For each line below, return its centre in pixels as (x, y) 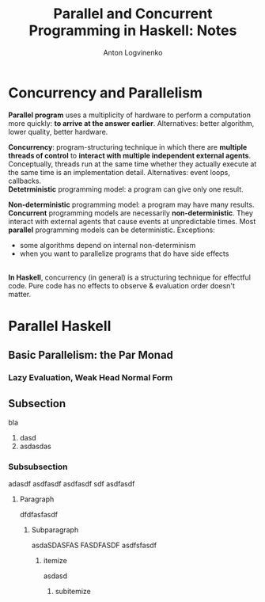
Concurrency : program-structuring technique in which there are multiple (128, 147)
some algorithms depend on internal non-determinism (108, 245)
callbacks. (25, 181)
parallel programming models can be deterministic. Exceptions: (112, 230)
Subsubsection (38, 467)
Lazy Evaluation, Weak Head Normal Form (91, 378)
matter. (20, 294)
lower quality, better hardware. (58, 131)
